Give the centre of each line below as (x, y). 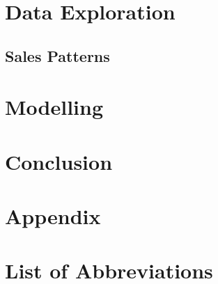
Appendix (53, 216)
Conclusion (59, 161)
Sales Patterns (57, 55)
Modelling (54, 107)
